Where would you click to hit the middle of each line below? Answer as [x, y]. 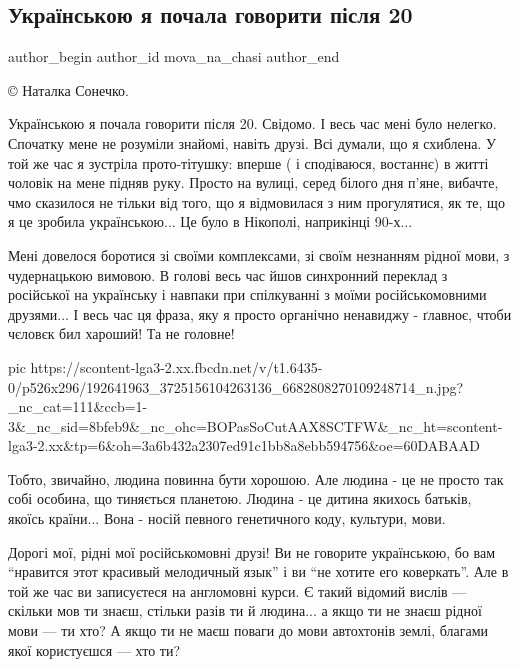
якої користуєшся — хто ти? [94, 649]
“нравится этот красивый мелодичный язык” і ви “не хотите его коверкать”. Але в [258, 571]
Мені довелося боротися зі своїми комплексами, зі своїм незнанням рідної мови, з [259, 254]
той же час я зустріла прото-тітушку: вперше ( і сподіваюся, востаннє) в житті [248, 162]
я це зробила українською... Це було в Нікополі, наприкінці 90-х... [210, 221]
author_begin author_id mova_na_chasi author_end [174, 56]
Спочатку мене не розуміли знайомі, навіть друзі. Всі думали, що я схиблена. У [252, 142]
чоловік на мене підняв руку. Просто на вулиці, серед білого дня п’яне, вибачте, [253, 182]
